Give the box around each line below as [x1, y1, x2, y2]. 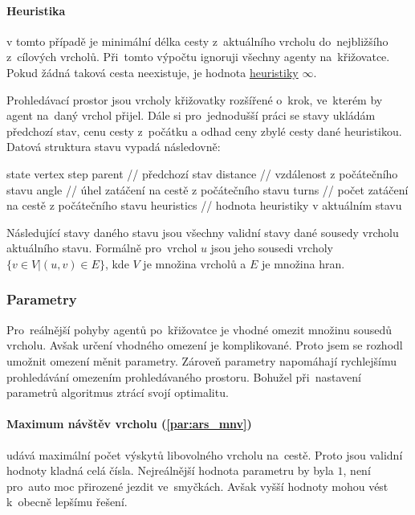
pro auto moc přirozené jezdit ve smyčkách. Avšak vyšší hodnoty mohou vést [6, 477, 389, 494]
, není [343, 462, 371, 479]
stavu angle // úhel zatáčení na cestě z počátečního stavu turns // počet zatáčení [6, 181, 409, 198]
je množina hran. [262, 255, 345, 272]
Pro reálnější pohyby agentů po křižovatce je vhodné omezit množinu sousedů [6, 321, 393, 337]
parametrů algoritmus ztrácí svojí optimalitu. [6, 384, 229, 401]
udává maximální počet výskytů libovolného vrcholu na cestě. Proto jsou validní [6, 446, 403, 463]
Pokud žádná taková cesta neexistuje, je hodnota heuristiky [6, 63, 299, 80]
